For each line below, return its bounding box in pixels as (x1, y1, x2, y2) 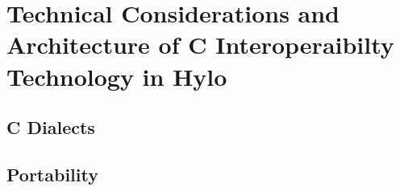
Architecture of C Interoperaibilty (6, 28, 394, 61)
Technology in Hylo (6, 59, 227, 92)
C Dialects (6, 115, 95, 140)
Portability (6, 161, 98, 186)
